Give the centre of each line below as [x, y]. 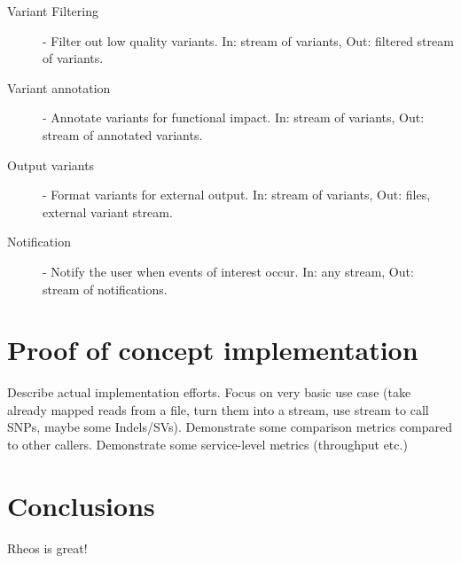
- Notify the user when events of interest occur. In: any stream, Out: [228, 271]
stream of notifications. [105, 289]
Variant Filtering [53, 11]
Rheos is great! [47, 547]
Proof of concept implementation [213, 350]
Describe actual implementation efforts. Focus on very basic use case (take [209, 392]
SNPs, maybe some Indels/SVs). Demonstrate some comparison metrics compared [230, 427]
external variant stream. [108, 211]
